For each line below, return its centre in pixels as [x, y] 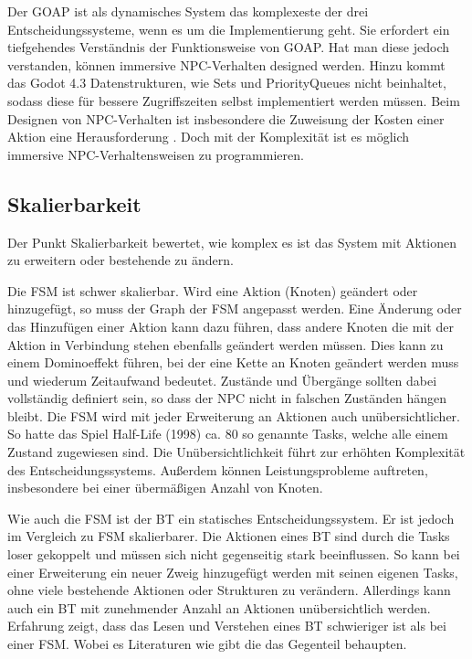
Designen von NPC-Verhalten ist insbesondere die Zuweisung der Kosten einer [226, 118]
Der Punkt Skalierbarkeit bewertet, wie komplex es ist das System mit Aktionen [232, 242]
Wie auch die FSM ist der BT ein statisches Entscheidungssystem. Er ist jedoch [231, 518]
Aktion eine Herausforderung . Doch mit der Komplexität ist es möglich [209, 137]
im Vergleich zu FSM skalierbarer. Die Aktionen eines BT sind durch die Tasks [229, 536]
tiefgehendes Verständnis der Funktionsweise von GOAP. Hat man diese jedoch [229, 47]
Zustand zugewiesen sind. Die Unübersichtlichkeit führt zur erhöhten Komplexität [236, 452]
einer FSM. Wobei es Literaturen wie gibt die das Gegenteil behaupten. [207, 644]
